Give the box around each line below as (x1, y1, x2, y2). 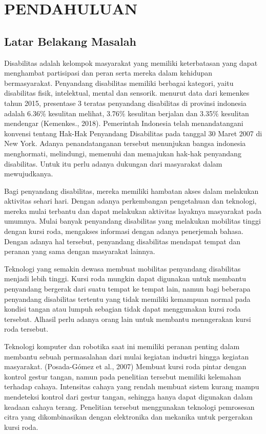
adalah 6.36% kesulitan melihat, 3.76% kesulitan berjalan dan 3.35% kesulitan (4, 107, 249, 118)
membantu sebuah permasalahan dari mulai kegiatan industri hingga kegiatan (4, 351, 249, 361)
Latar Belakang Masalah (4, 33, 136, 49)
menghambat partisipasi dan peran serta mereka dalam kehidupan (4, 67, 213, 78)
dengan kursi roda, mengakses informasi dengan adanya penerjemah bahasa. (4, 226, 243, 237)
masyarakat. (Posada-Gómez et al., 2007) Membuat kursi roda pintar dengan (4, 361, 247, 372)
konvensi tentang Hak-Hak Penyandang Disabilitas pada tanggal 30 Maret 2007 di (4, 128, 262, 138)
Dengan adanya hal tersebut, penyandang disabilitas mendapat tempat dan (4, 236, 240, 246)
